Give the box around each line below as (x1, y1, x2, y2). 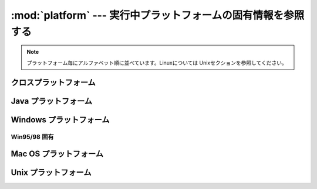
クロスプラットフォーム (11, 77, 96, 87)
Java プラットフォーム (11, 96, 93, 106)
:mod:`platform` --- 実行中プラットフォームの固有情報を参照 (11, 9, 305, 22)
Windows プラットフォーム (11, 115, 110, 125)
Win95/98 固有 (11, 132, 54, 140)
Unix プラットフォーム (11, 167, 92, 178)
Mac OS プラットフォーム (11, 149, 104, 159)
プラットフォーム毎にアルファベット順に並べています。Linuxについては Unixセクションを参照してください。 (26, 59, 288, 66)
